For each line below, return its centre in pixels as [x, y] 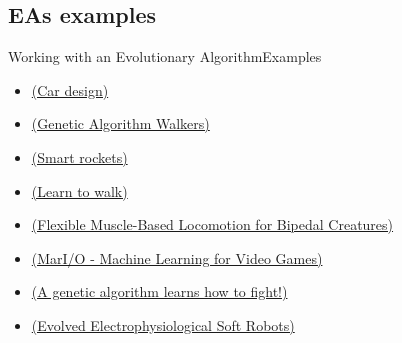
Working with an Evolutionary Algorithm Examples [165, 56]
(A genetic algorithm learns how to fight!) [159, 291]
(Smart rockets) [79, 156]
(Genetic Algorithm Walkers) [120, 123]
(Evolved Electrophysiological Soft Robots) [163, 324]
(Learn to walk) [79, 190]
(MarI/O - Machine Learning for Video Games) [177, 257]
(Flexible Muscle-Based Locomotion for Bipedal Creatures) [212, 224]
